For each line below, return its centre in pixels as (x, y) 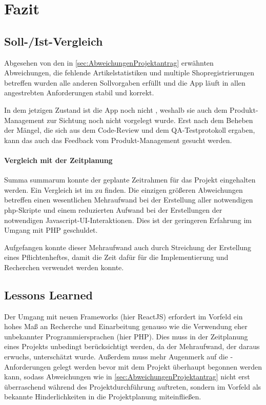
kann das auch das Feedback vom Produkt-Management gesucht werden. (118, 140)
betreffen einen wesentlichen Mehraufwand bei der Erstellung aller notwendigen (129, 200)
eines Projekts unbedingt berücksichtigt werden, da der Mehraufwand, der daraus (132, 346)
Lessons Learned (48, 295)
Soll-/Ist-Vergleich (54, 41)
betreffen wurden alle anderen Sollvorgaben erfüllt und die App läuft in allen (125, 82)
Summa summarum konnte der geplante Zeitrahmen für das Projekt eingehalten (130, 180)
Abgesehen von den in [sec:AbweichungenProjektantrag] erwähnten (109, 62)
